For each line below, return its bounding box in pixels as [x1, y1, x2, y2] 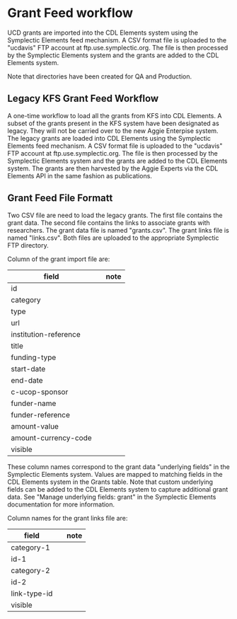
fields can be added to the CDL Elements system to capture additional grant [7, 485, 229, 493]
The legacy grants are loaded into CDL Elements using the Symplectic [7, 134, 211, 142]
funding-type [11, 352, 57, 362]
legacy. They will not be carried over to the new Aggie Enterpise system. [7, 126, 219, 135]
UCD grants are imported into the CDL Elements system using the [7, 28, 199, 37]
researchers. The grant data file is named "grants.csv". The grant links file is [7, 226, 230, 234]
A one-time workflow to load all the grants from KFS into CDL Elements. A [7, 111, 222, 120]
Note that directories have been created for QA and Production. [7, 72, 192, 81]
